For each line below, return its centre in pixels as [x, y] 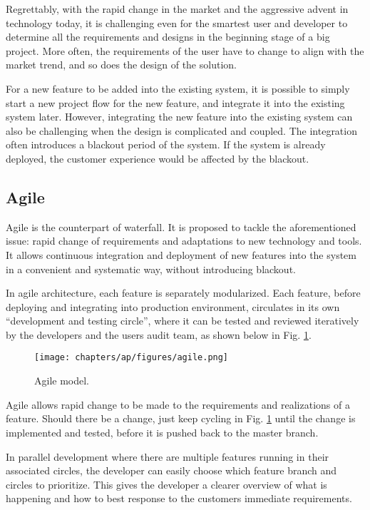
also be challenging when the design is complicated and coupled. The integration [181, 130]
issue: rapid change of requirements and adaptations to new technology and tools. [184, 241]
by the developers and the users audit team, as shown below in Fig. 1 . [159, 334]
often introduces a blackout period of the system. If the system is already [166, 144]
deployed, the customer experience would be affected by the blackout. [158, 158]
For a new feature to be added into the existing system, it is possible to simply [178, 88]
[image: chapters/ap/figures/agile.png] [132, 358]
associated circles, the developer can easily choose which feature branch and [171, 470]
